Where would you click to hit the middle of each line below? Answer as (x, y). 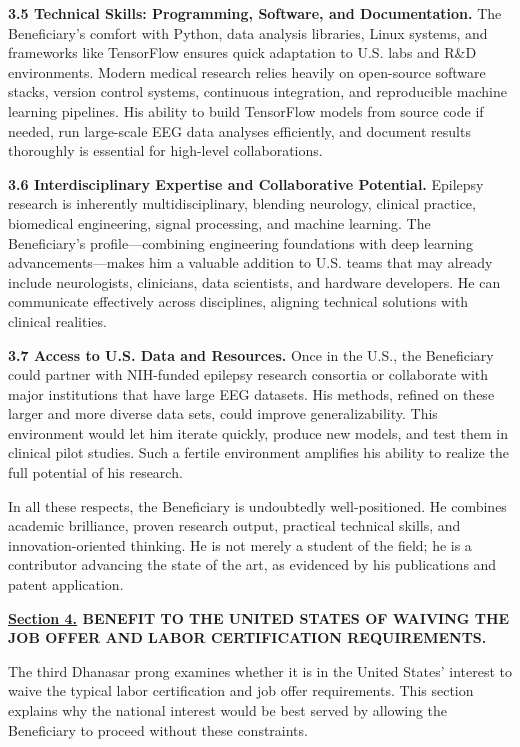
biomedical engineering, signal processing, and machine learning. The (219, 222)
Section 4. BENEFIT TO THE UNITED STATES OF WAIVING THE (259, 617)
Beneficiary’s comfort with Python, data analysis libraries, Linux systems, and (248, 32)
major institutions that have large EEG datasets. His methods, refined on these (251, 393)
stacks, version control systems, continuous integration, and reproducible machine (257, 91)
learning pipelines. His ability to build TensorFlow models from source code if (246, 110)
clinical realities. (57, 320)
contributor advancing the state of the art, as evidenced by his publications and (252, 564)
